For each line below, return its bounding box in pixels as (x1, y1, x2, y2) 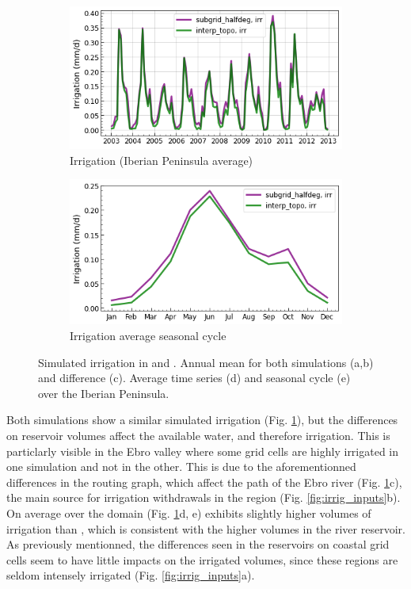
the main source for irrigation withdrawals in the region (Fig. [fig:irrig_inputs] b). (6, 489, 401, 506)
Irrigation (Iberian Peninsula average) (70, 151, 253, 168)
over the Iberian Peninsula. (38, 384, 169, 401)
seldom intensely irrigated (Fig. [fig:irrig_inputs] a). (6, 567, 255, 583)
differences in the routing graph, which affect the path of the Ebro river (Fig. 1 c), (6, 473, 402, 490)
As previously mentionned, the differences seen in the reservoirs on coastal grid (6, 536, 390, 553)
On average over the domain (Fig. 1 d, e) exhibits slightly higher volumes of (6, 505, 371, 522)
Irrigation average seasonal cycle (70, 327, 226, 344)
